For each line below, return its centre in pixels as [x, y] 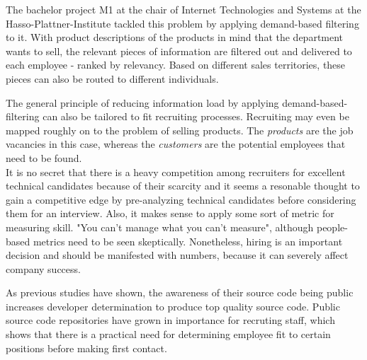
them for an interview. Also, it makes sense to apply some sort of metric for [170, 213]
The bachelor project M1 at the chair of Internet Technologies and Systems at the [183, 9]
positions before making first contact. [86, 348]
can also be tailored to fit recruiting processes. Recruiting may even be [196, 116]
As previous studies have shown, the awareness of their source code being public [180, 292]
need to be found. [44, 157]
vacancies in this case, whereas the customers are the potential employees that [176, 144]
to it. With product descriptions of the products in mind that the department [175, 37]
